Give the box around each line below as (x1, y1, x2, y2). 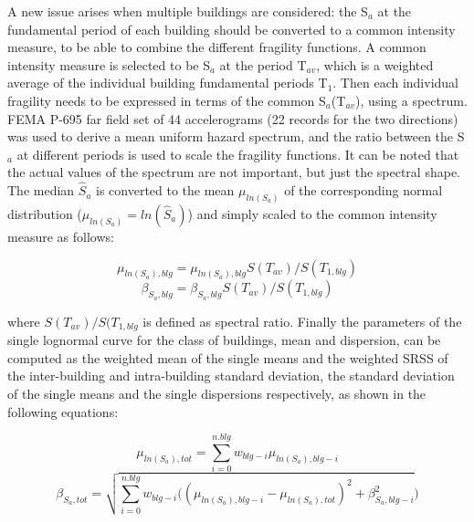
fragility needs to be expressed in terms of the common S (7, 90, 326, 110)
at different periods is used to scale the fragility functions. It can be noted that (16, 144, 459, 163)
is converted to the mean (96, 181, 235, 200)
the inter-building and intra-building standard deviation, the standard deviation (7, 366, 455, 385)
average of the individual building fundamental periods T (7, 73, 328, 92)
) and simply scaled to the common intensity (187, 204, 437, 224)
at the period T (219, 55, 307, 74)
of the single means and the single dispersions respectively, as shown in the (7, 383, 427, 402)
